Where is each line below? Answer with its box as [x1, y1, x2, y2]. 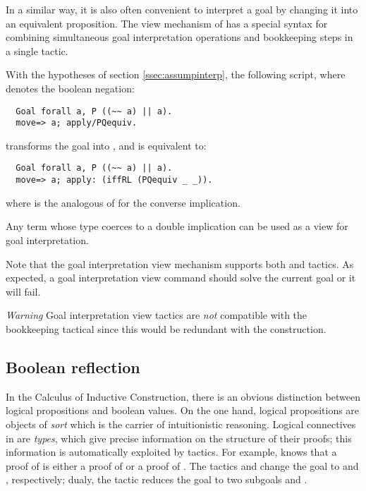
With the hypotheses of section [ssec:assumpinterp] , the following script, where [6, 67, 346, 82]
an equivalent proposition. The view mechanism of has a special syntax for [6, 16, 328, 30]
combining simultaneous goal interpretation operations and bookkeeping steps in [6, 30, 353, 44]
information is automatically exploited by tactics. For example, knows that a [6, 444, 337, 459]
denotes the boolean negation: [6, 80, 135, 95]
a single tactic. [6, 43, 68, 58]
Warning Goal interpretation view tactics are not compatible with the [6, 308, 307, 322]
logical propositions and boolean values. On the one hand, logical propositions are [6, 403, 360, 418]
